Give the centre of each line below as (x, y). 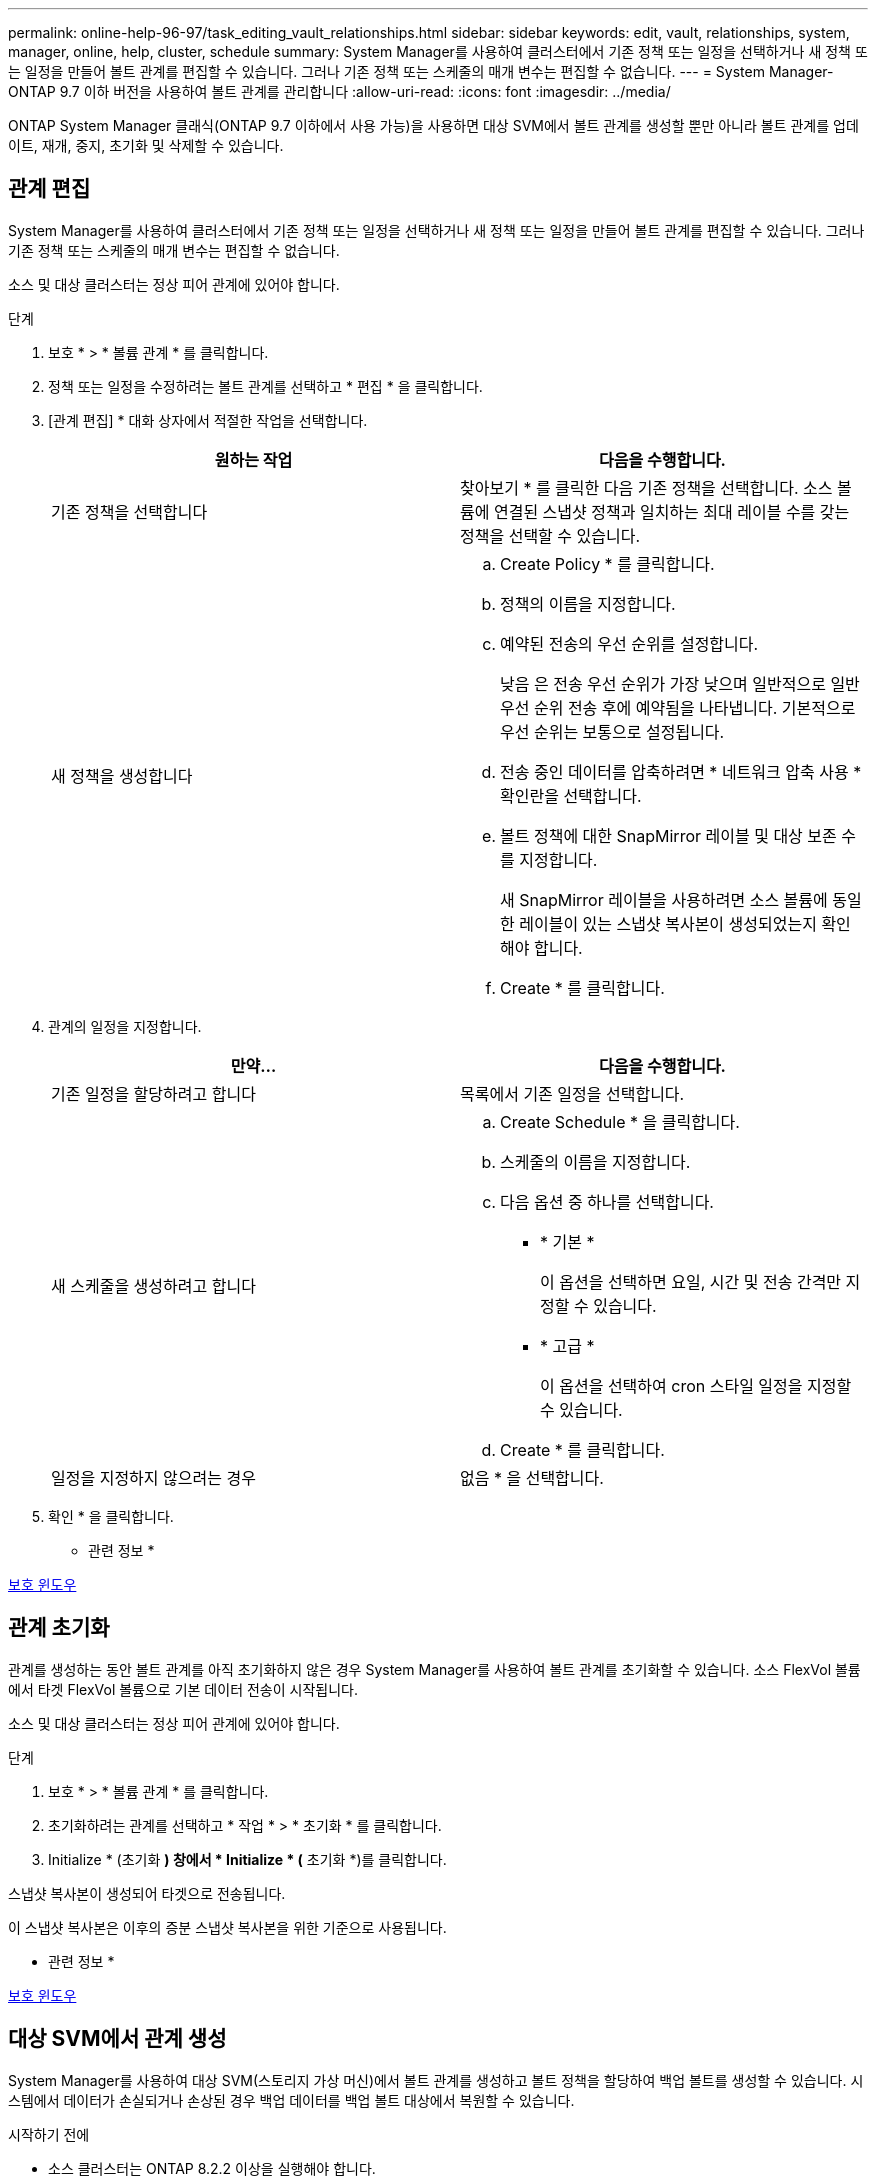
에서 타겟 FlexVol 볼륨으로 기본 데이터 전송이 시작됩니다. (183, 1689)
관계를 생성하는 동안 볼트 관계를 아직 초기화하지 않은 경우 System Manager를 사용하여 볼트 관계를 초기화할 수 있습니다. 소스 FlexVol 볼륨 (434, 1669)
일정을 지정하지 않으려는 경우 (153, 1477)
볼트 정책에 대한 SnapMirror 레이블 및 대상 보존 (668, 835)
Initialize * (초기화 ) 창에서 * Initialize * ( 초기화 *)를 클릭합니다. (247, 1859)
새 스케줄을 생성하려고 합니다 (153, 1285)
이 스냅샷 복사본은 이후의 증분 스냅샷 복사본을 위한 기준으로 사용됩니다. (227, 1927)
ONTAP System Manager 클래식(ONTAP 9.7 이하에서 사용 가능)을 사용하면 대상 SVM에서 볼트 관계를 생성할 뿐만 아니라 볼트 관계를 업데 (433, 125)
